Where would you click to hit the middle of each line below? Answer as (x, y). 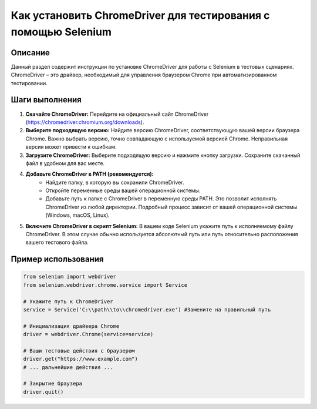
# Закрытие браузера (53, 384)
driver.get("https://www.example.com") (80, 359)
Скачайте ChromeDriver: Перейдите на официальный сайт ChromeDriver (117, 114)
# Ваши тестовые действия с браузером (79, 351)
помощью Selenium (61, 32)
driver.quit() (43, 392)
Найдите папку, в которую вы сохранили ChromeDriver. (115, 182)
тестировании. (29, 83)
